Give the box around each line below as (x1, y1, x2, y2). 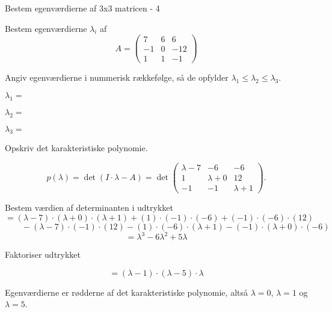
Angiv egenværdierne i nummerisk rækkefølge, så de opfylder (5, 71, 229, 84)
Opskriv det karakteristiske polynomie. (5, 142, 148, 154)
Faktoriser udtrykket (5, 248, 81, 261)
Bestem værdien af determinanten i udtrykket (5, 201, 173, 214)
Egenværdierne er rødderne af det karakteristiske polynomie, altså (5, 285, 248, 298)
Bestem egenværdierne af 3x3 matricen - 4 (5, 2, 160, 14)
